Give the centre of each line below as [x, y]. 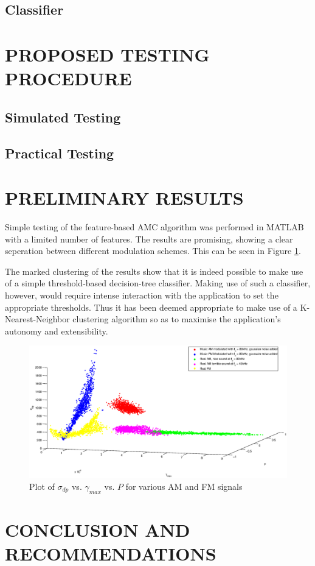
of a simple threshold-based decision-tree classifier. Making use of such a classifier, [158, 283]
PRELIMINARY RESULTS [124, 198]
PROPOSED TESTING [107, 54]
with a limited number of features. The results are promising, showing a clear [149, 239]
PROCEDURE [68, 78]
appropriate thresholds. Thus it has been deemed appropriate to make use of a [151, 307]
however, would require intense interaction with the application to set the [142, 295]
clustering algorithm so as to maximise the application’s [177, 319]
